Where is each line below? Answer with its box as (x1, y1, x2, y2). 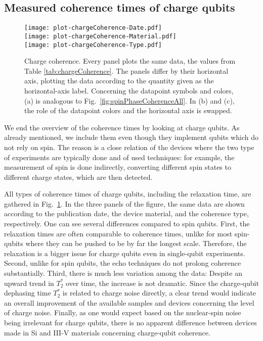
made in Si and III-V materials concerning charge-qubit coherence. (4, 327, 210, 337)
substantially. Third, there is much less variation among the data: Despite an (4, 268, 242, 278)
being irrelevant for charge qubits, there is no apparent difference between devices (4, 317, 257, 328)
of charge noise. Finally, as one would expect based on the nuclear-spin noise (4, 307, 241, 318)
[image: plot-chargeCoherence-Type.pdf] (24, 41, 162, 48)
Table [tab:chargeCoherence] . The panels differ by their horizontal (24, 65, 229, 76)
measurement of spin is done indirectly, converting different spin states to (4, 162, 231, 172)
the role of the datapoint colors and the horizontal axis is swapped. (24, 105, 232, 116)
